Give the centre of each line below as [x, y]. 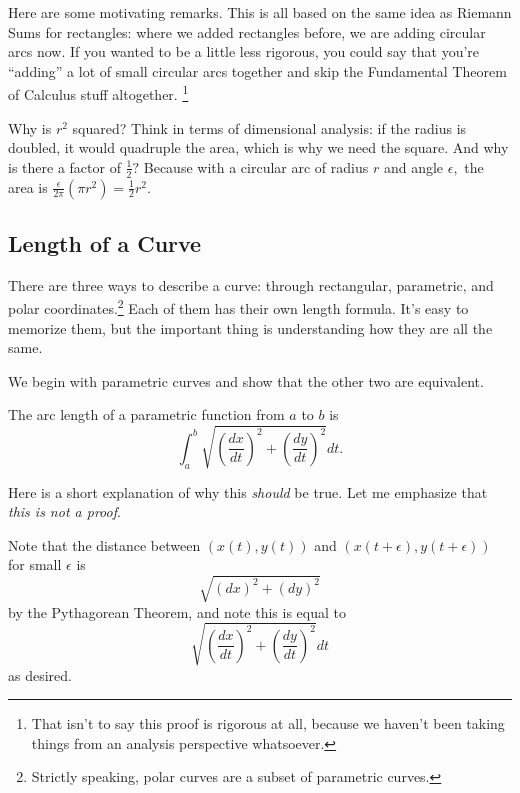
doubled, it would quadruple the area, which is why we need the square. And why [258, 147]
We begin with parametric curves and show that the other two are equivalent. [246, 380]
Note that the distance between [104, 544]
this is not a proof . [64, 511]
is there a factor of [64, 166]
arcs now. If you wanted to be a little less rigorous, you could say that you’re [244, 51]
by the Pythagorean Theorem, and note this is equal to [177, 611]
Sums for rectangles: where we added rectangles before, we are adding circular [247, 31]
